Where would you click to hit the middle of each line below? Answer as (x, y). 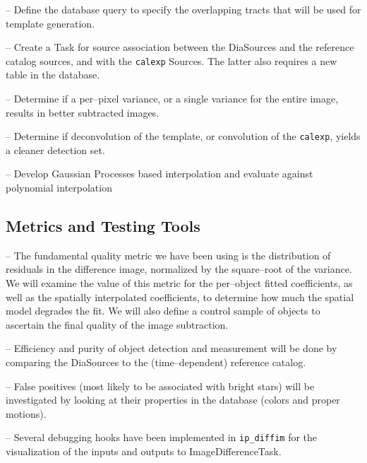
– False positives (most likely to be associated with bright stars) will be (160, 386)
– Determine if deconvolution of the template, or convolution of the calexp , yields (183, 136)
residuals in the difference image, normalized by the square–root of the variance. (179, 269)
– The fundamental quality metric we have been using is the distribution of (168, 255)
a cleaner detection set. (55, 150)
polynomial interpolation (59, 188)
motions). (26, 413)
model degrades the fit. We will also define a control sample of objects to (163, 311)
